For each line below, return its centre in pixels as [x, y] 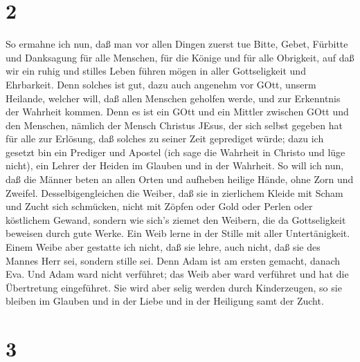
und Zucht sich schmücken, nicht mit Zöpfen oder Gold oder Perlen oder [159, 206]
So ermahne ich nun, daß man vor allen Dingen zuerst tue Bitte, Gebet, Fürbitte [177, 44]
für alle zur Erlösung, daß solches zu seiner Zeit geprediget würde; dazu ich [165, 139]
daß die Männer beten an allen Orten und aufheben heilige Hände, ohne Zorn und [180, 179]
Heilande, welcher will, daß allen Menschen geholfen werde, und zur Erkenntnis [173, 98]
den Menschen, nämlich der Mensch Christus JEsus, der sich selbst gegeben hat [174, 125]
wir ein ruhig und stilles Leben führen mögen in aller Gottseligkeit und [156, 71]
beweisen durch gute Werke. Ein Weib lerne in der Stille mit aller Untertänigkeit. [178, 233]
